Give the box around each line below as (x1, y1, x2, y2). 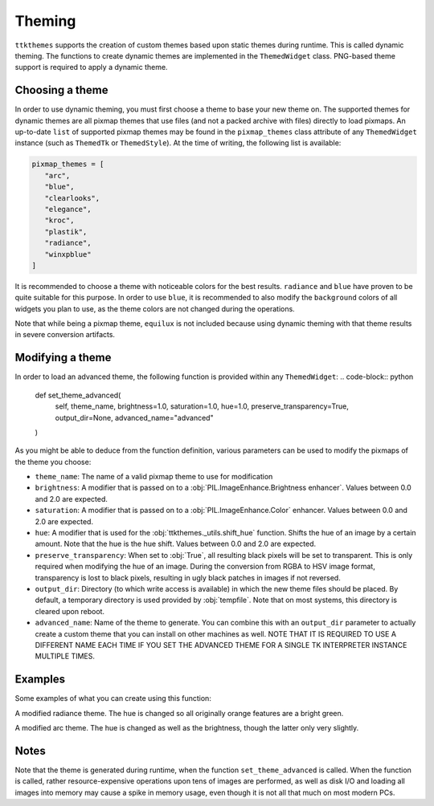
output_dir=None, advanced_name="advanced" (55, 413, 214, 422)
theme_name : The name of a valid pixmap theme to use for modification (35, 472, 273, 482)
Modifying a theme (14, 351, 112, 364)
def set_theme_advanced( (35, 390, 121, 400)
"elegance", (44, 205, 92, 214)
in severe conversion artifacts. (14, 330, 116, 340)
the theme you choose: (14, 457, 92, 466)
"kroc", (44, 216, 75, 225)
